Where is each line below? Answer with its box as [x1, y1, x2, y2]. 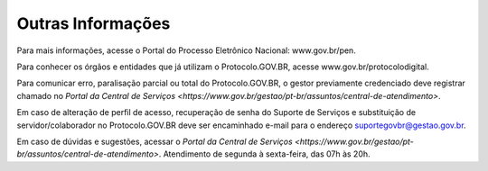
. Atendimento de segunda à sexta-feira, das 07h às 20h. [158, 148, 371, 159]
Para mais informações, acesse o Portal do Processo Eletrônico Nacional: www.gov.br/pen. [16, 45, 356, 56]
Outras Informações [16, 13, 171, 33]
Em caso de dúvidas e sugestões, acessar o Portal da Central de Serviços [16, 136, 293, 147]
